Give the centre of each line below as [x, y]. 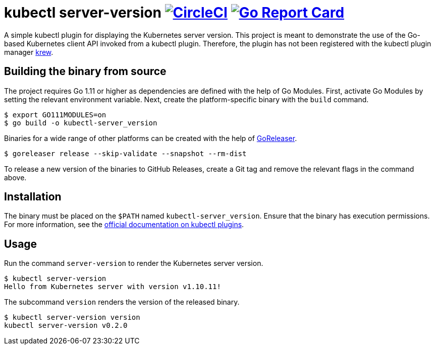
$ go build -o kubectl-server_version [81, 123]
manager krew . [29, 52]
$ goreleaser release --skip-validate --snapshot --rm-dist [125, 153]
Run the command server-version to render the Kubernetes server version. [134, 263]
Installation [33, 197]
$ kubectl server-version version [72, 318]
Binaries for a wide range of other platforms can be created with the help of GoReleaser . [151, 138]
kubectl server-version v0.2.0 [66, 326]
